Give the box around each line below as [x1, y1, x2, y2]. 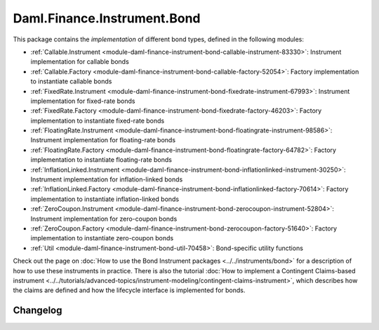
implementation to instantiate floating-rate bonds [30, 156, 172, 164]
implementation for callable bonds [30, 57, 129, 66]
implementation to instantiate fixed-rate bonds [30, 116, 165, 125]
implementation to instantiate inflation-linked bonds [30, 195, 180, 203]
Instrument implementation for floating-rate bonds [30, 136, 175, 144]
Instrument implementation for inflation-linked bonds [30, 175, 183, 184]
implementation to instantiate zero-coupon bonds [30, 234, 174, 242]
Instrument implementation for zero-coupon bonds [30, 214, 178, 223]
